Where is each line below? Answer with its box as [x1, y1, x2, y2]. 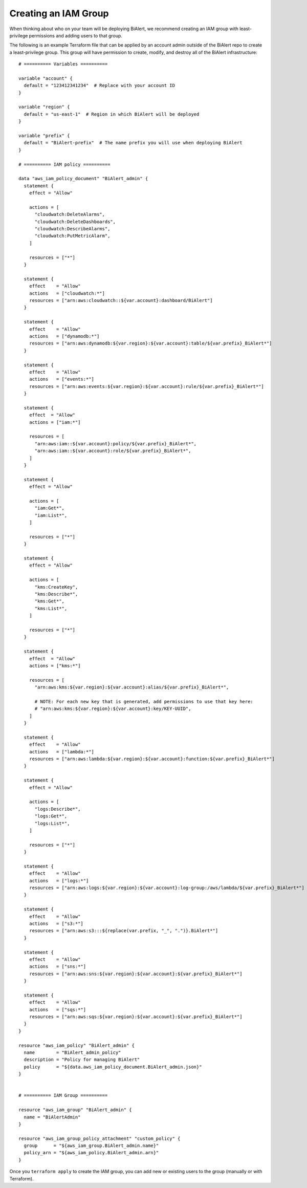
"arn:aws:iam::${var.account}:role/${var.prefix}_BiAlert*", [34, 448, 191, 454]
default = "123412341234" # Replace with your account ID [24, 82, 175, 89]
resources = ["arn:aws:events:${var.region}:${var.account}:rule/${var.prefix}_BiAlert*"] [29, 383, 265, 389]
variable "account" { [18, 75, 73, 81]
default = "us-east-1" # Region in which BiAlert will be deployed [24, 111, 200, 117]
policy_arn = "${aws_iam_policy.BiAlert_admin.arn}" [24, 1150, 159, 1156]
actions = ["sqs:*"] [29, 1006, 86, 1012]
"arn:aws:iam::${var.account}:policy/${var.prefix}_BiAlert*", [34, 441, 197, 446]
